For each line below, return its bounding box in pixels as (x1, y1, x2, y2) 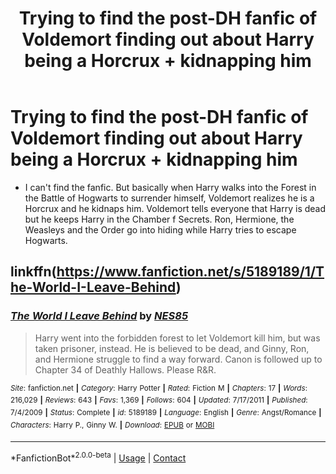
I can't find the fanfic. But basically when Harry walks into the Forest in (24, 181, 317, 193)
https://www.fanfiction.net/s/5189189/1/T (56, 263, 325, 281)
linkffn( (10, 263, 57, 281)
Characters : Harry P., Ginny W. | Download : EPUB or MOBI (10, 420, 215, 430)
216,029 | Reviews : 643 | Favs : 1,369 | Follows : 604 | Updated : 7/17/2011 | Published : (10, 395, 308, 406)
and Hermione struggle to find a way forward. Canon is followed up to (34, 353, 323, 365)
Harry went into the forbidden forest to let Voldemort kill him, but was (34, 332, 321, 344)
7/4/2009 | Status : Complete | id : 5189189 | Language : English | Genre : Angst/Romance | (10, 407, 322, 417)
